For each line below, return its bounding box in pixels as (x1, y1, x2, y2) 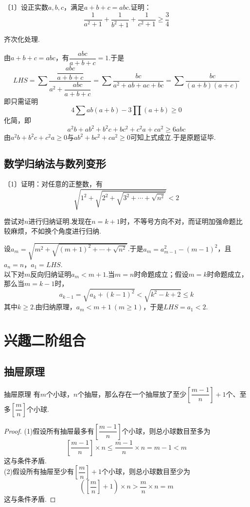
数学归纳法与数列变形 (4, 156, 106, 171)
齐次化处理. (4, 34, 40, 44)
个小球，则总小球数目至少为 (101, 466, 190, 476)
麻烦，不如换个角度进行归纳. (10, 225, 101, 236)
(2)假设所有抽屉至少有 (4, 466, 74, 476)
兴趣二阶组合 (4, 330, 86, 350)
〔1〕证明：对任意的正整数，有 (4, 179, 103, 189)
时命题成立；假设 (134, 269, 189, 279)
